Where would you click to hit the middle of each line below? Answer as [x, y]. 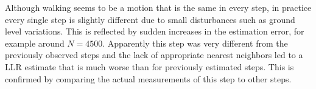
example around [35, 43]
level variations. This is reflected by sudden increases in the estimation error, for [155, 31]
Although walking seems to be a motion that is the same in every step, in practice [158, 7]
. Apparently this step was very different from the [195, 43]
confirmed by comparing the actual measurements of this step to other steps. [148, 78]
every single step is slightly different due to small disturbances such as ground [150, 19]
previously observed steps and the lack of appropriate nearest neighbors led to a [154, 55]
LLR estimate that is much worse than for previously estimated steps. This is [149, 66]
